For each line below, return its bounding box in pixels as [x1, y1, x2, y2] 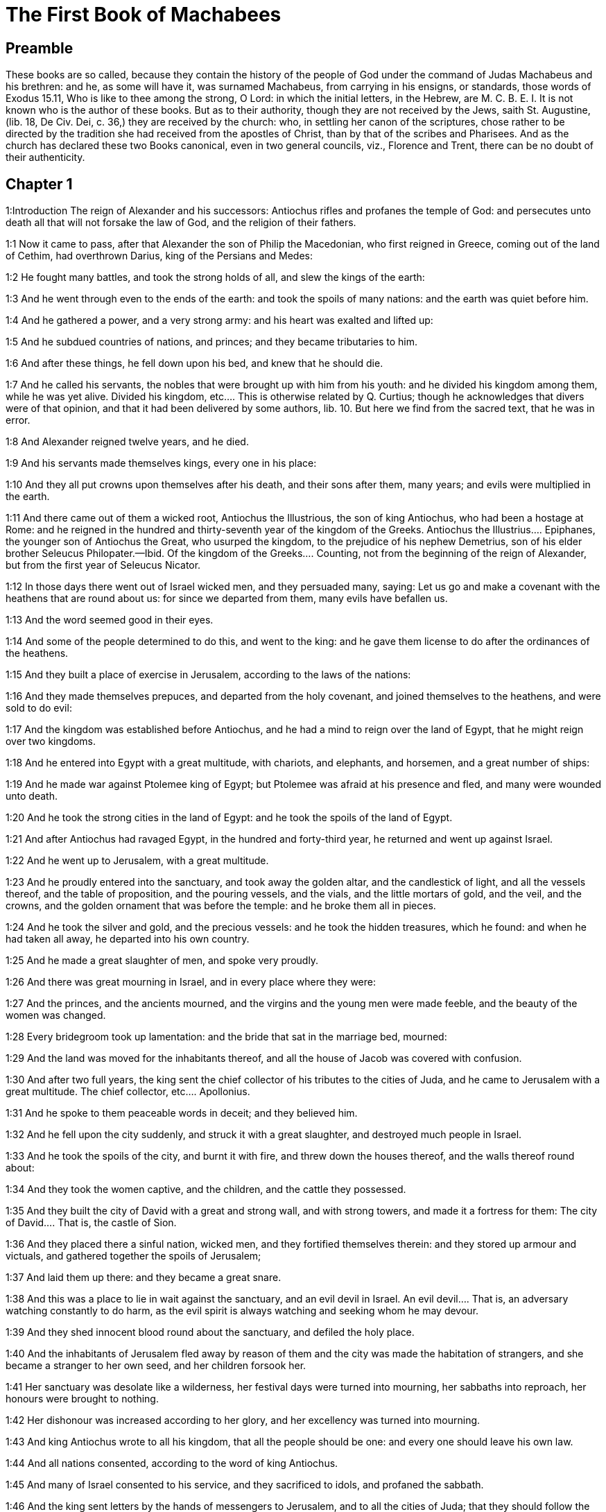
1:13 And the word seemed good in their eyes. [6, 614, 214, 626]
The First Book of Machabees [6, 3, 282, 26]
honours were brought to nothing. [6, 1393, 159, 1405]
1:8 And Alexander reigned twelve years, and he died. [6, 436, 249, 448]
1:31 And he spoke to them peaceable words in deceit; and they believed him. [6, 1107, 358, 1119]
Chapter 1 [6, 175, 73, 193]
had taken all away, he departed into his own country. [6, 933, 250, 945]
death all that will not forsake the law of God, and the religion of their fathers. [6, 216, 356, 229]
